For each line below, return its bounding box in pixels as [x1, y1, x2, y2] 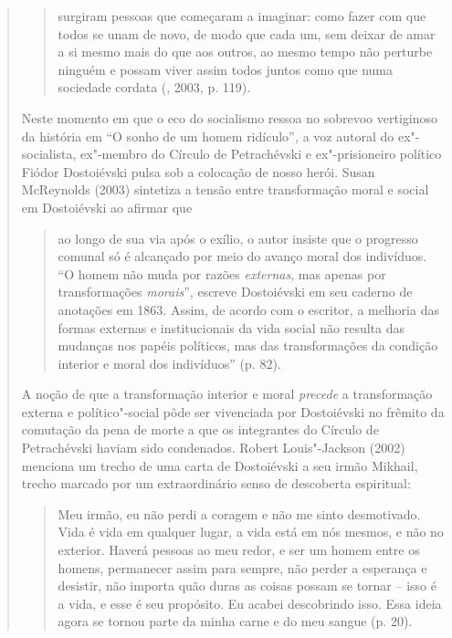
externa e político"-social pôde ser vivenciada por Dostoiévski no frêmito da [21, 402, 445, 421]
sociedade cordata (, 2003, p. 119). [58, 78, 251, 97]
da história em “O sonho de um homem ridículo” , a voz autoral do [21, 126, 394, 145]
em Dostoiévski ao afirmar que [21, 197, 193, 216]
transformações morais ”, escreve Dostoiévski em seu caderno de [58, 282, 413, 301]
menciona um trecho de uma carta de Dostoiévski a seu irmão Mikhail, [21, 455, 418, 475]
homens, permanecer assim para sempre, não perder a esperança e [58, 558, 427, 577]
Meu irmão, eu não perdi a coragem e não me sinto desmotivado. [58, 504, 421, 523]
